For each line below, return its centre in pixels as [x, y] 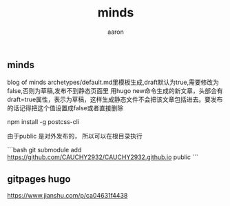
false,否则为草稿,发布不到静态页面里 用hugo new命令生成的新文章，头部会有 [115, 91]
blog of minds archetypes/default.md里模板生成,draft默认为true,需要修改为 [113, 82]
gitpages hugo [39, 179]
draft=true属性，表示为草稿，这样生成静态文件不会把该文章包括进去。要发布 [115, 100]
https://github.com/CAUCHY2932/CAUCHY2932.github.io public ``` [103, 157]
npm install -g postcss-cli [43, 122]
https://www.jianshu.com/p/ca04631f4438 [67, 196]
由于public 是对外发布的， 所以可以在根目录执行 [75, 136]
